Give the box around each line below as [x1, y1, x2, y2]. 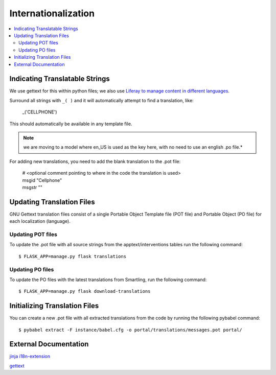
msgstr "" [22, 184, 43, 190]
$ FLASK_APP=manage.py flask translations [18, 253, 127, 259]
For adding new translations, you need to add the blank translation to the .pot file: [9, 158, 181, 165]
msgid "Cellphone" [22, 177, 62, 183]
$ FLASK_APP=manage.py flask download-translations [18, 289, 151, 294]
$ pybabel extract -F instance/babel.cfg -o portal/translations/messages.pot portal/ [18, 327, 242, 333]
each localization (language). [9, 218, 71, 224]
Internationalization [9, 8, 95, 19]
